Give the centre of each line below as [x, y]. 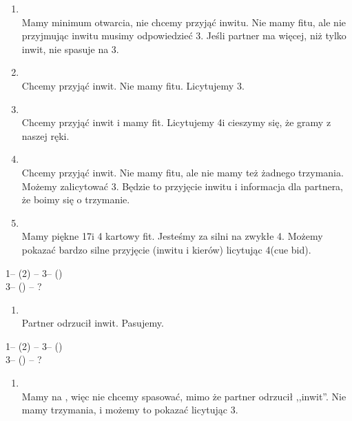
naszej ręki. [45, 135]
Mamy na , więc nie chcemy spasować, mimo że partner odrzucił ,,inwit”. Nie [184, 396]
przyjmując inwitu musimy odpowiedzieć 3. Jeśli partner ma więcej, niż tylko [184, 35]
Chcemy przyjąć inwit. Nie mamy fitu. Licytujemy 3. [133, 85]
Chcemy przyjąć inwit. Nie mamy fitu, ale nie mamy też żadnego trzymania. [183, 172]
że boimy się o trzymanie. [76, 199]
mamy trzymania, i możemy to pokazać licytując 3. [130, 410]
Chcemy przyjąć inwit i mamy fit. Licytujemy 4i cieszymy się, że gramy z [176, 122]
